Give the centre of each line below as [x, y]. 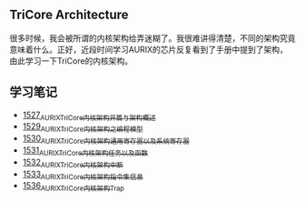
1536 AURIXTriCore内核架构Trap [73, 187]
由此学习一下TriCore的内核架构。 [71, 61]
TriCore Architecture [69, 15]
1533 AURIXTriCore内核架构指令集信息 [83, 175]
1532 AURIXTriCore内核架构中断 [73, 163]
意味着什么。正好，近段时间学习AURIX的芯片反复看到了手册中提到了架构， [149, 49]
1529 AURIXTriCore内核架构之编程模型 [83, 128]
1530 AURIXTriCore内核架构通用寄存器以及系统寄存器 [106, 140]
